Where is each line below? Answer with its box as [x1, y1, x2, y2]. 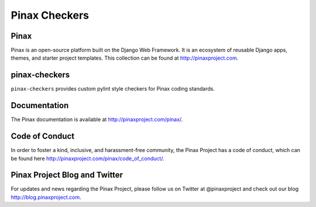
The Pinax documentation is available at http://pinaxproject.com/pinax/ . [11, 116, 183, 123]
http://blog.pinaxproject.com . [11, 194, 81, 201]
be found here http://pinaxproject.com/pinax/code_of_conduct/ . [11, 155, 164, 162]
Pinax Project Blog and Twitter [11, 170, 123, 180]
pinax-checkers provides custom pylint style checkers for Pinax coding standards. [11, 85, 215, 92]
